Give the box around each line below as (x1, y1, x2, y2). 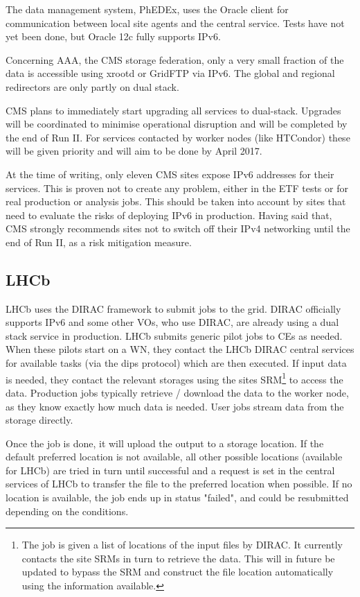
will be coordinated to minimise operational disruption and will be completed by (6, 116, 348, 131)
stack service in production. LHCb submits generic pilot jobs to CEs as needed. (6, 328, 343, 343)
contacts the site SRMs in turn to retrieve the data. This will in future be (21, 551, 335, 565)
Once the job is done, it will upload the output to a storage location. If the (6, 435, 324, 450)
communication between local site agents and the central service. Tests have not (6, 15, 345, 30)
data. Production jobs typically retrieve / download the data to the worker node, (6, 385, 349, 399)
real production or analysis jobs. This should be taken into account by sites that (6, 194, 346, 209)
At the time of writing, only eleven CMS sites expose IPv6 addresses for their (6, 166, 334, 181)
